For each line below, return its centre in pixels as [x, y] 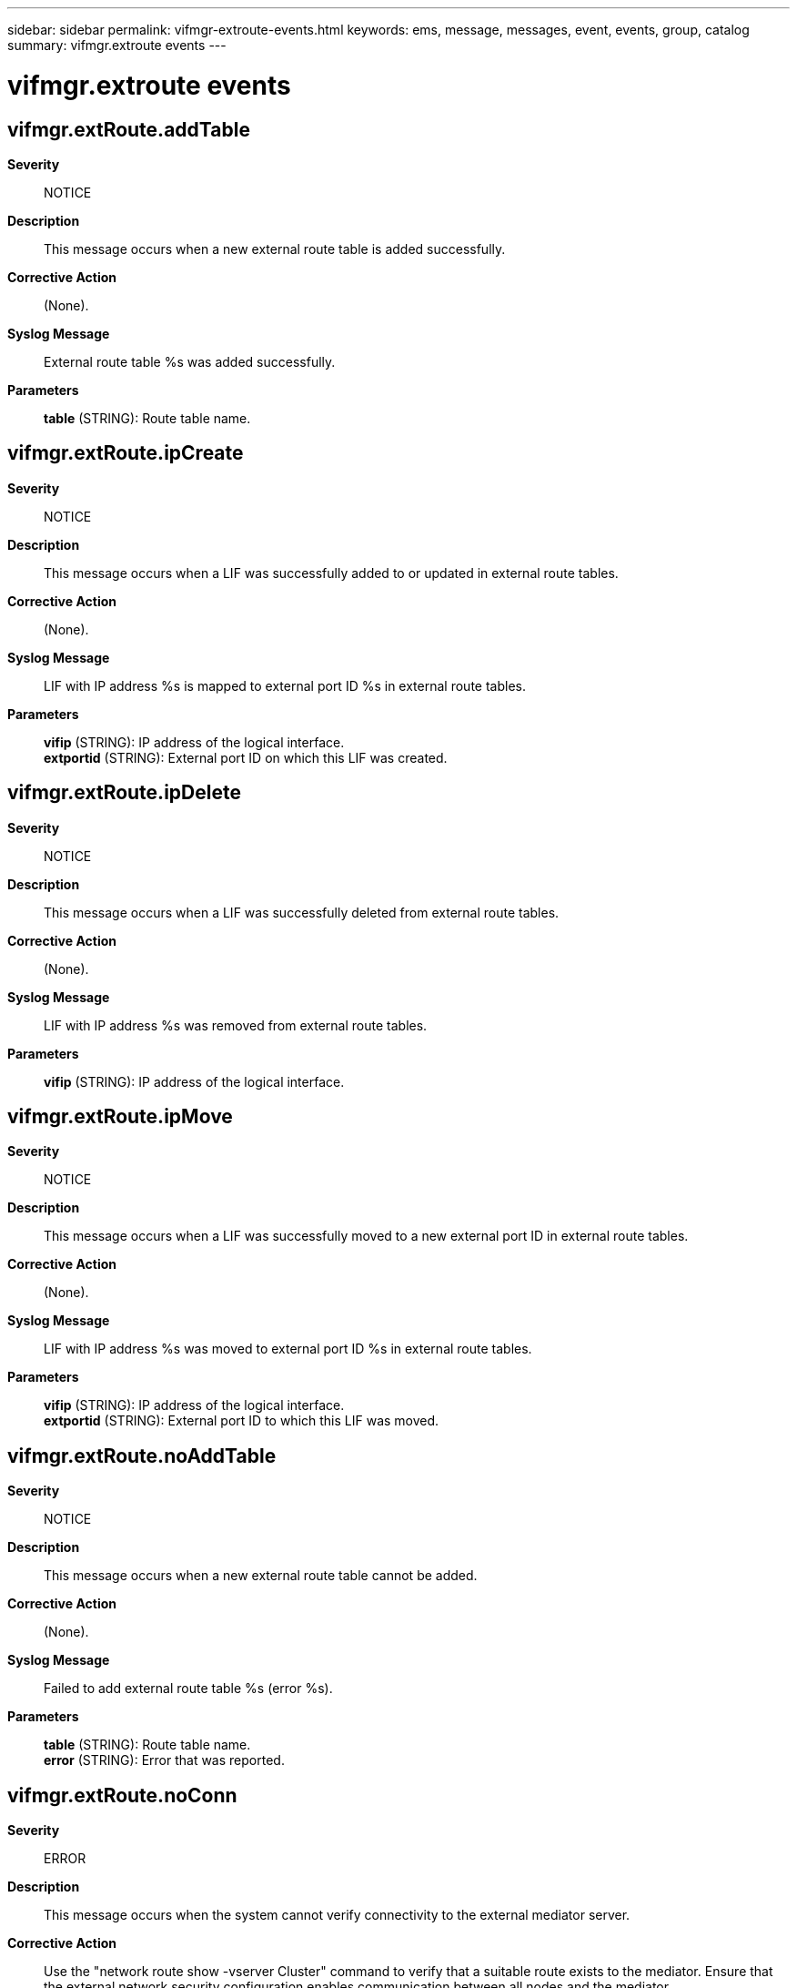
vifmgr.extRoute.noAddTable [142, 1455]
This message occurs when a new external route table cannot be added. [261, 1576]
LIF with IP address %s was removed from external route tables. [236, 1025]
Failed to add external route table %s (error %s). [188, 1689]
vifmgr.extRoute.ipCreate [126, 453]
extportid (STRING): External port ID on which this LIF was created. [246, 757]
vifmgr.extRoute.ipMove [120, 1117]
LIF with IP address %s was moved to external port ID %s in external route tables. [288, 1349]
